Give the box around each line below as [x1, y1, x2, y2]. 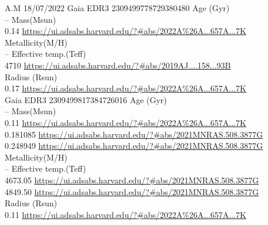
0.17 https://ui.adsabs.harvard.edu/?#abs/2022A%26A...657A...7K [5, 82, 246, 94]
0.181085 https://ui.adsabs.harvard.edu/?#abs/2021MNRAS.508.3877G [5, 128, 263, 140]
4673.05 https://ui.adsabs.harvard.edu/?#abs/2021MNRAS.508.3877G [5, 173, 259, 186]
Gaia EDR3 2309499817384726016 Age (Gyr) [5, 93, 167, 105]
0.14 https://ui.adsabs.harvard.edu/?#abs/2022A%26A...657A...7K [5, 25, 246, 37]
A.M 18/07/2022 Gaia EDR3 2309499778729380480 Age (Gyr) [5, 2, 230, 13]
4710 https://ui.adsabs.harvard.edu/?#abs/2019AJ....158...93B [5, 59, 231, 71]
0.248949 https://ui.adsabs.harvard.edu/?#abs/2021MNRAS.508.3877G [5, 139, 263, 152]
